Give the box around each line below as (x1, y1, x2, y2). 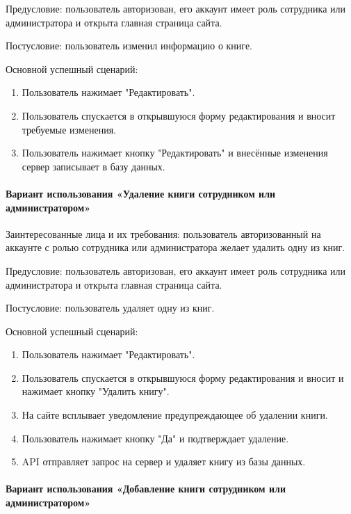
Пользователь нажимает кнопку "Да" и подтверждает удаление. (22, 431, 289, 445)
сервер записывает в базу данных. (22, 159, 165, 173)
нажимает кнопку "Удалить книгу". (22, 384, 170, 399)
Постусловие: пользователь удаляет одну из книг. (6, 300, 215, 315)
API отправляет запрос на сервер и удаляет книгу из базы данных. (22, 454, 306, 469)
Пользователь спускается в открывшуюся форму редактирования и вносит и (22, 370, 344, 385)
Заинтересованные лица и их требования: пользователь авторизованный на (6, 226, 321, 241)
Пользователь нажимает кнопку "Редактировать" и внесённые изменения (22, 145, 328, 160)
